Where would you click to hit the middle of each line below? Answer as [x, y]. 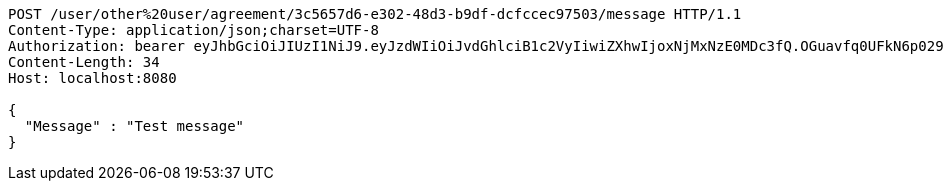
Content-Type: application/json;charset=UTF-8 [193, 30]
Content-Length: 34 [84, 62]
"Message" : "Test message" [134, 126]
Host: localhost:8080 [92, 78]
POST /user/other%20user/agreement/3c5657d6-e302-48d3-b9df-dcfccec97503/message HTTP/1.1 [375, 14]
